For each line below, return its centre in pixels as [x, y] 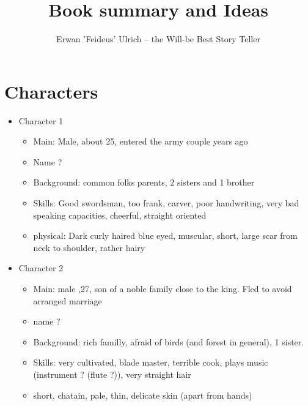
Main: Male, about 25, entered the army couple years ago [141, 141]
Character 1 [41, 120]
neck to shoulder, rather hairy [89, 247]
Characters [51, 91]
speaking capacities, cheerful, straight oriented [120, 215]
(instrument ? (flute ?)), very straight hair [112, 374]
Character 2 [41, 268]
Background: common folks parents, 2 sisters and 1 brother [144, 182]
